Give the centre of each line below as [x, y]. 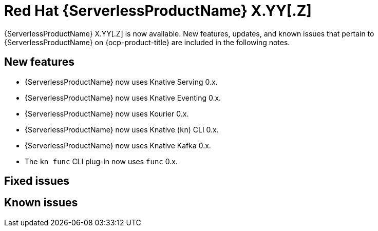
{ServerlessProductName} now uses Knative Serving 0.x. [121, 82]
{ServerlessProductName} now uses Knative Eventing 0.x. [123, 98]
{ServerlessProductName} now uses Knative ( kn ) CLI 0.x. [122, 129]
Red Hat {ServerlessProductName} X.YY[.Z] [158, 11]
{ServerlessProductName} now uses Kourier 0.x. [107, 113]
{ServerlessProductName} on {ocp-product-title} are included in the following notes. [147, 42]
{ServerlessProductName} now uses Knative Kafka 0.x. [118, 145]
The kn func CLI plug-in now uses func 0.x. [101, 161]
